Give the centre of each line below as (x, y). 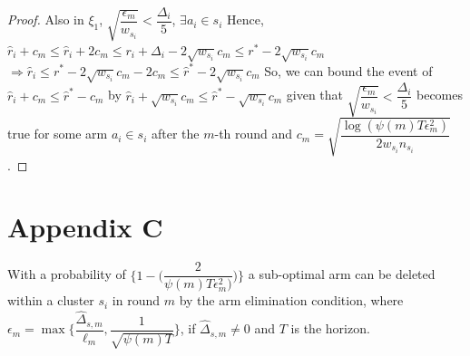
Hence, (245, 19)
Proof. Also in (46, 19)
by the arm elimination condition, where (291, 300)
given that (315, 95)
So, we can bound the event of (348, 70)
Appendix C (85, 227)
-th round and (254, 134)
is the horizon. (330, 328)
